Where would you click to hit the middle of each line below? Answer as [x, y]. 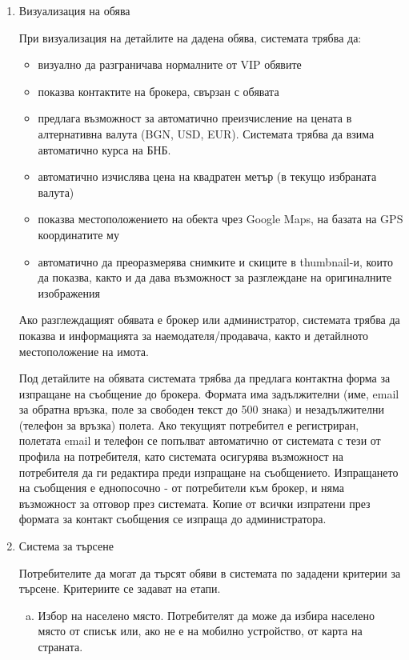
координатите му [78, 234]
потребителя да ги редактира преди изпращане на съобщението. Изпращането [209, 472]
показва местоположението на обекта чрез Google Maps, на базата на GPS [221, 219]
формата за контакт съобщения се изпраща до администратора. [172, 519]
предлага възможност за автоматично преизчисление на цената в [195, 118]
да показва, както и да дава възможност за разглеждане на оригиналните [215, 277]
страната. [60, 646]
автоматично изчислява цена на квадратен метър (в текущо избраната [207, 176]
